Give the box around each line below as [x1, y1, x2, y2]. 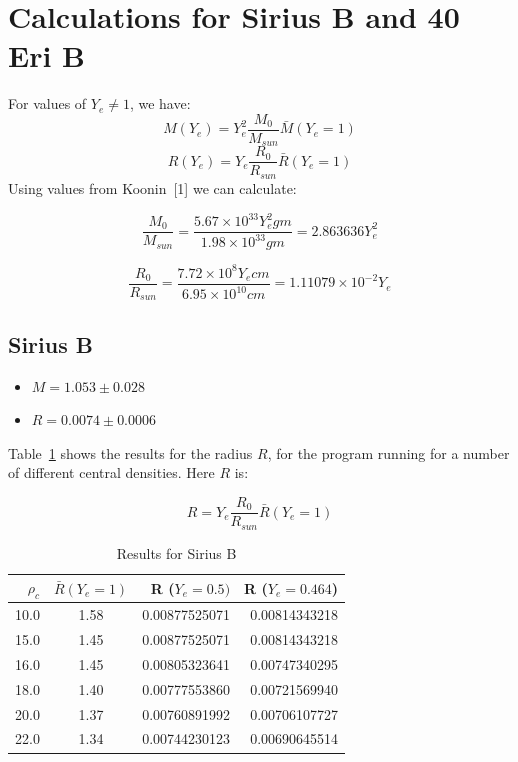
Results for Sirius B [116, 542, 237, 563]
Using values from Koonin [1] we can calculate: [8, 177, 297, 198]
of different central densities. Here [8, 462, 215, 483]
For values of [8, 93, 87, 114]
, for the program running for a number [267, 442, 510, 463]
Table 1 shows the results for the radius [8, 442, 253, 463]
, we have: [129, 93, 191, 114]
